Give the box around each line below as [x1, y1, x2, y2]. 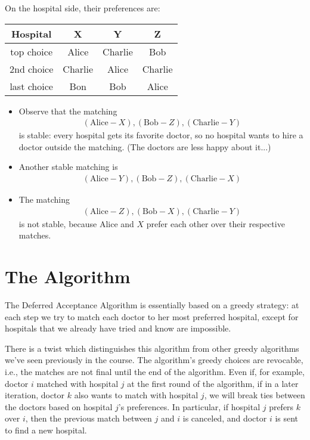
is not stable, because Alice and [18, 217, 134, 230]
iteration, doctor [5, 389, 65, 401]
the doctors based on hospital [5, 400, 113, 413]
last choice [10, 79, 53, 93]
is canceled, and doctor [182, 412, 267, 424]
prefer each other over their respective [146, 217, 285, 230]
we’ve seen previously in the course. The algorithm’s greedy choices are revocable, [5, 354, 303, 366]
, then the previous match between [25, 412, 152, 424]
